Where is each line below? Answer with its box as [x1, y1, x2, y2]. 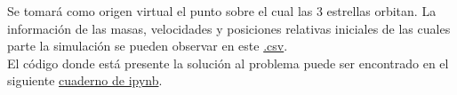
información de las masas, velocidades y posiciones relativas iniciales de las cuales [7, 19, 451, 37]
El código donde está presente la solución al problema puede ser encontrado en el [7, 53, 449, 72]
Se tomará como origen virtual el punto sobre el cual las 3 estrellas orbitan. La [7, 2, 437, 20]
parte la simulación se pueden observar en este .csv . [7, 36, 288, 55]
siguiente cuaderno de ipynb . [7, 71, 163, 90]
